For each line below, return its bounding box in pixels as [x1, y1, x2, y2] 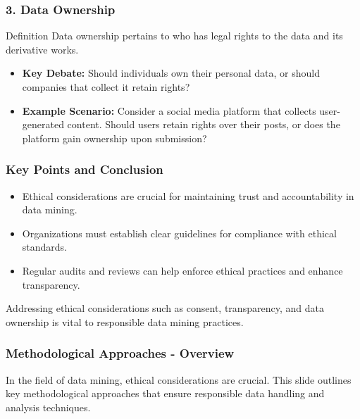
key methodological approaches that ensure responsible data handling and [6, 386, 325, 401]
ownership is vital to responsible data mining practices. [6, 314, 244, 329]
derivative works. [6, 42, 79, 56]
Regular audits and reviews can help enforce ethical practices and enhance [22, 263, 343, 277]
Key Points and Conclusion [6, 161, 163, 178]
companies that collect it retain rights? [22, 80, 190, 94]
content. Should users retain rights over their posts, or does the [67, 117, 340, 132]
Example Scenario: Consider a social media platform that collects [22, 103, 316, 118]
